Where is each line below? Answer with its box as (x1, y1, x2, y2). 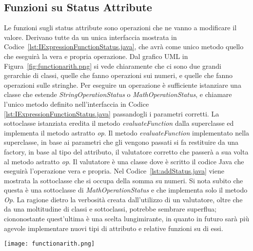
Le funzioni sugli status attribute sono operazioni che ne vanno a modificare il (4, 22, 237, 33)
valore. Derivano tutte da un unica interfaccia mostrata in (4, 32, 177, 42)
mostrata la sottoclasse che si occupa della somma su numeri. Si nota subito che (4, 175, 243, 185)
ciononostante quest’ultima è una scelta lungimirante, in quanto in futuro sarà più (4, 213, 249, 224)
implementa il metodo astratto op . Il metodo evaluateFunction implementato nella (4, 127, 250, 137)
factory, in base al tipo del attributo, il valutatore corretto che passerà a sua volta (4, 146, 249, 156)
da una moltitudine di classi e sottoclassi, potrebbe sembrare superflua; (4, 204, 216, 214)
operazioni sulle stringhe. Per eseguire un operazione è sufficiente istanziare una (4, 79, 241, 90)
